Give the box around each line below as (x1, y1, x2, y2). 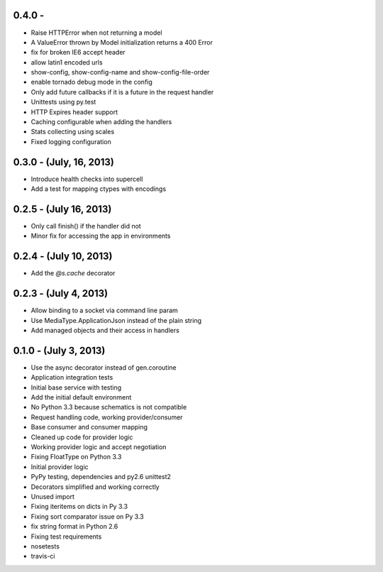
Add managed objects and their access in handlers (30, 326, 180, 334)
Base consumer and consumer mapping (30, 423, 148, 431)
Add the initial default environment (30, 393, 132, 402)
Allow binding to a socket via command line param (30, 306, 179, 315)
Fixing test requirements (30, 532, 102, 541)
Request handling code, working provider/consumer (30, 412, 184, 422)
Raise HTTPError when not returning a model (30, 28, 162, 37)
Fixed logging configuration (30, 137, 111, 145)
